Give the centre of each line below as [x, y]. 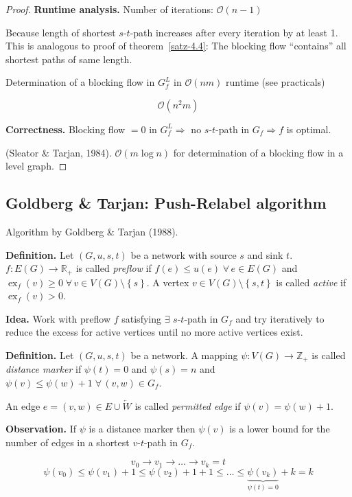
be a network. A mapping [184, 355]
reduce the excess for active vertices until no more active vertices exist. [154, 332]
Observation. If [41, 429]
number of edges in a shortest [68, 442]
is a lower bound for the [280, 429]
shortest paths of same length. [69, 59]
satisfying [141, 318]
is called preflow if [114, 268]
